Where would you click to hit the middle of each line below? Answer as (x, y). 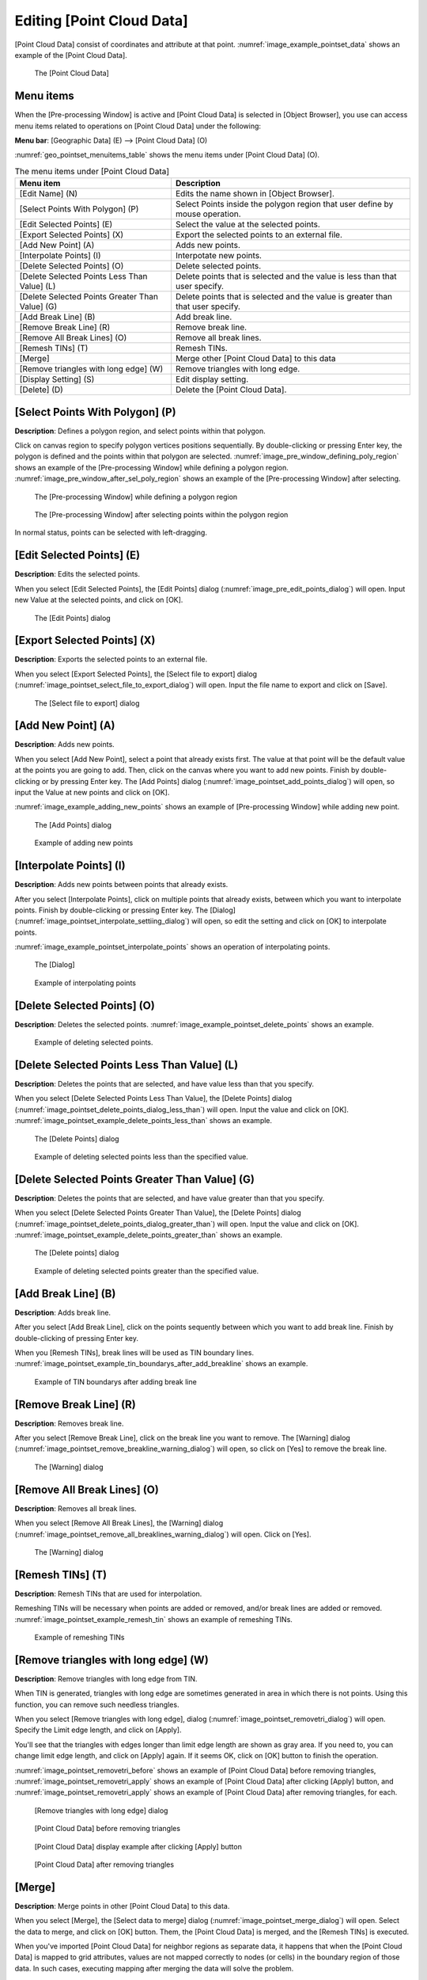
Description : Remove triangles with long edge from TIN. (106, 1678)
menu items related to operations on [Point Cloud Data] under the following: (138, 126)
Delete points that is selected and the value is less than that (286, 276)
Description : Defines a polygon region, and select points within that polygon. (140, 431)
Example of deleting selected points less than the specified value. (141, 1157)
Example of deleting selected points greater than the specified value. (147, 1270)
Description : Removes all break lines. (76, 1508)
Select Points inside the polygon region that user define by (284, 204)
